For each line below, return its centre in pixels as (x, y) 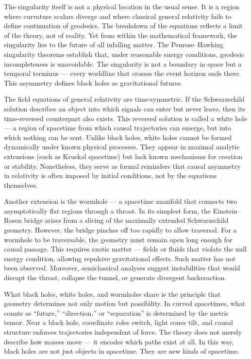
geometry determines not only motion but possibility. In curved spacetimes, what (125, 303)
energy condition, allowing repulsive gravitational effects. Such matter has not (120, 258)
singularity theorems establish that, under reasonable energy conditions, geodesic (124, 54)
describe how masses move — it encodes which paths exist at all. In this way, (119, 341)
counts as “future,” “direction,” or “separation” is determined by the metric (117, 313)
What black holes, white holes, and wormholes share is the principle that (112, 294)
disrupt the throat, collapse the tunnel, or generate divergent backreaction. (115, 278)
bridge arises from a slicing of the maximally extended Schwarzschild (126, 220)
